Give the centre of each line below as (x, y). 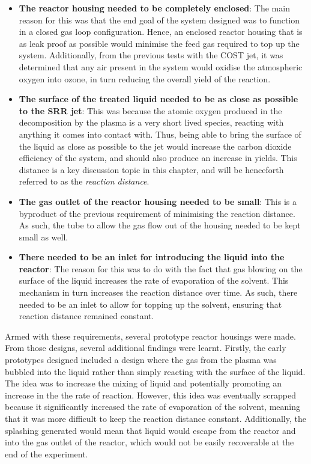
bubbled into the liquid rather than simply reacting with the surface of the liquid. (155, 371)
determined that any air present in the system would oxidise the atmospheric (161, 66)
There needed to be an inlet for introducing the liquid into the (152, 257)
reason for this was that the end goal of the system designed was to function (159, 20)
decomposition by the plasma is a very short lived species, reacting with (151, 122)
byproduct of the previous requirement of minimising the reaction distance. (157, 213)
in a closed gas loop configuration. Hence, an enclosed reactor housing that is (161, 32)
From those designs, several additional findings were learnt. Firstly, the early (146, 348)
